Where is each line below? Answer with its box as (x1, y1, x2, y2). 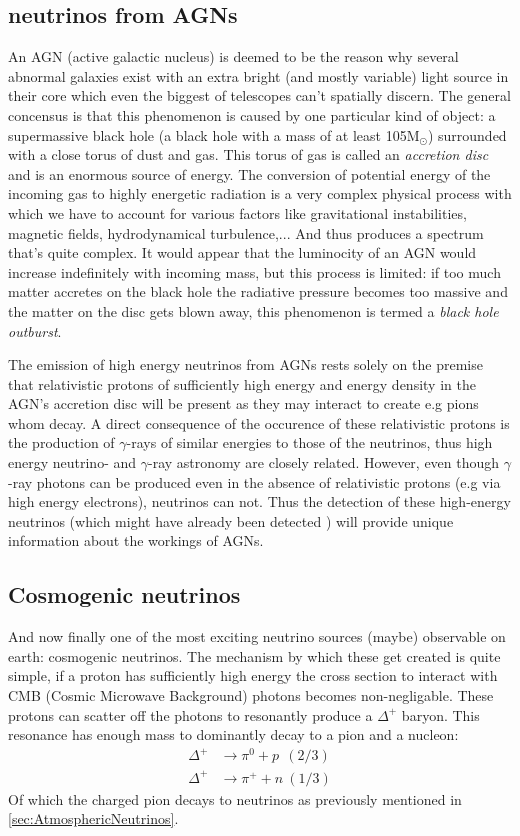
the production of (8, 432, 115, 453)
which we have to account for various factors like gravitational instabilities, (8, 202, 467, 223)
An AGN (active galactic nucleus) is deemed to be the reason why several (8, 46, 459, 67)
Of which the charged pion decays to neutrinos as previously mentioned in (8, 788, 462, 809)
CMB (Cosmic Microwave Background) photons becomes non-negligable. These (8, 685, 494, 706)
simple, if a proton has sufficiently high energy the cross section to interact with (8, 665, 498, 686)
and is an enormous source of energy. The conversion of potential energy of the (8, 163, 491, 184)
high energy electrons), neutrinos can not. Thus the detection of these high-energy (8, 491, 511, 512)
